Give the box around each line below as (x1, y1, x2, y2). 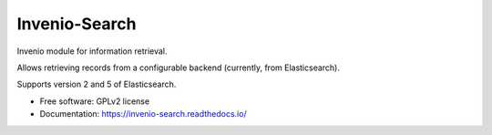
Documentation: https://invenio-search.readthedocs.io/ (39, 109, 247, 119)
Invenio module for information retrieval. (16, 46, 168, 57)
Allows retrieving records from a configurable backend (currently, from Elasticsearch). (16, 62, 341, 73)
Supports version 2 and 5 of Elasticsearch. (16, 78, 177, 90)
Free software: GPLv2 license (39, 96, 150, 107)
